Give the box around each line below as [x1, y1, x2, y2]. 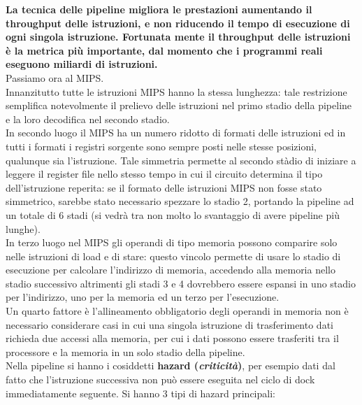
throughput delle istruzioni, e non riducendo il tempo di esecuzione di [6, 15, 350, 30]
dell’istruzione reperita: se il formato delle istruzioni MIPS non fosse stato [6, 180, 322, 194]
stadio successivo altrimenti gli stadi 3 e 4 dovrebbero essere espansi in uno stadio [6, 276, 356, 290]
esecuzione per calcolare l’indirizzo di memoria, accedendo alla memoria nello [6, 262, 335, 277]
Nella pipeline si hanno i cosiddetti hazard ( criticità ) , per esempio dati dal [6, 358, 335, 373]
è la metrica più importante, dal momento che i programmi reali [6, 43, 323, 57]
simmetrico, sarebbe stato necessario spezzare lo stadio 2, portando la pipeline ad [6, 194, 354, 208]
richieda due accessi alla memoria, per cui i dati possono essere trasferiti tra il [6, 331, 339, 346]
